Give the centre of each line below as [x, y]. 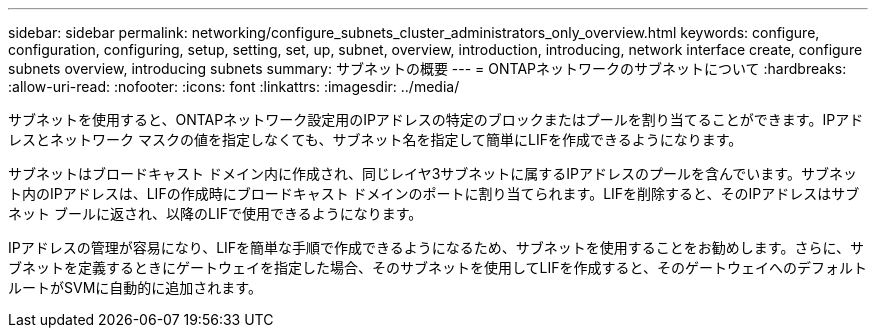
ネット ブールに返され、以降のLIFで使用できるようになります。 [215, 213]
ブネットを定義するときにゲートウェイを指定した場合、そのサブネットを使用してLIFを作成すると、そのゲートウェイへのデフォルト [437, 267]
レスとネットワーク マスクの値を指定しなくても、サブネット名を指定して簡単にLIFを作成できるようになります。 [375, 139]
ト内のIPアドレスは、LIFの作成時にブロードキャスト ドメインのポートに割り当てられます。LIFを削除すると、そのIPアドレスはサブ [434, 193]
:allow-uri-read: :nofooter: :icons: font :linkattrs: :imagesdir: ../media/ [234, 86]
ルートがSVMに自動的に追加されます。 [135, 287]
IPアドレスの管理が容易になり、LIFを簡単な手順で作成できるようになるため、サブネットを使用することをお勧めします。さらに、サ [436, 247]
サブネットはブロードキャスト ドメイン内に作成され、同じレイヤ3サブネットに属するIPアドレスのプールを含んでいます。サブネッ [432, 173]
